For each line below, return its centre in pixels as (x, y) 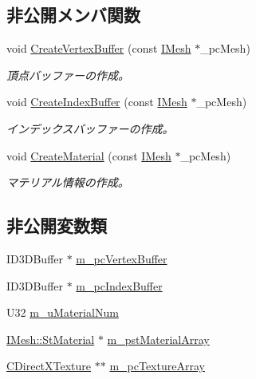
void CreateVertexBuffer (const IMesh (99, 48)
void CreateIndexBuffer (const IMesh (97, 102)
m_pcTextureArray (157, 366)
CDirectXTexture (49, 366)
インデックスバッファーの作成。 (90, 128)
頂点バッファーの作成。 (68, 75)
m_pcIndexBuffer (119, 285)
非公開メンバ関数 (73, 15)
